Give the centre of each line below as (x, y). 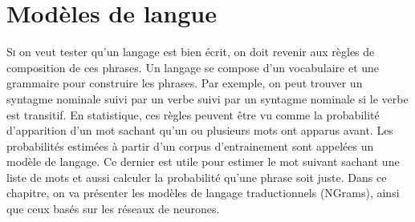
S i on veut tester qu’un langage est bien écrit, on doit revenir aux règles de (191, 52)
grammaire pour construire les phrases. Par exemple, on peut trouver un (185, 83)
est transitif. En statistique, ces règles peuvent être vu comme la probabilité (193, 114)
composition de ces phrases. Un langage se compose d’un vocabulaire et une (193, 67)
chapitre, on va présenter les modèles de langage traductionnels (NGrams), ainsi (203, 193)
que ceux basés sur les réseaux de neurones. (113, 209)
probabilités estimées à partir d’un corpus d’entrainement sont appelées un (190, 145)
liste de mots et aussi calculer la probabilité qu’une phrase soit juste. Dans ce (197, 177)
